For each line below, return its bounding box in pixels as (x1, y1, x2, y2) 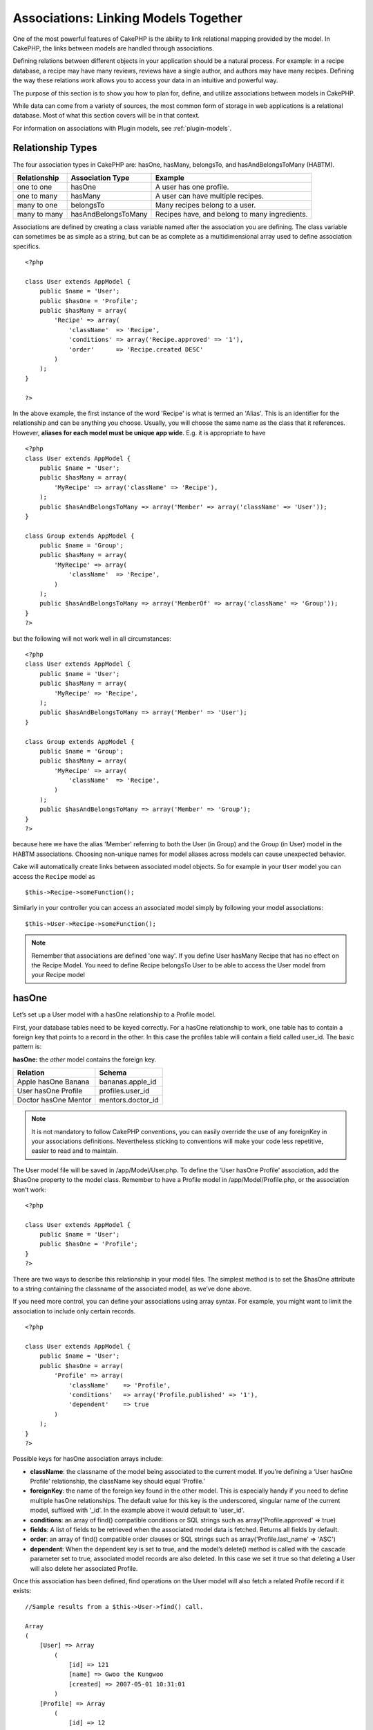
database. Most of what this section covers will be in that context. (12, 111, 200, 120)
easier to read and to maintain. (31, 1147, 119, 1155)
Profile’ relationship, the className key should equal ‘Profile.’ (30, 1477, 205, 1486)
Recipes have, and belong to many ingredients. (155, 209, 308, 219)
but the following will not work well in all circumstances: (12, 634, 172, 643)
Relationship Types (12, 142, 97, 154)
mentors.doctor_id (99, 1095, 159, 1105)
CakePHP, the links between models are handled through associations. (12, 44, 214, 52)
